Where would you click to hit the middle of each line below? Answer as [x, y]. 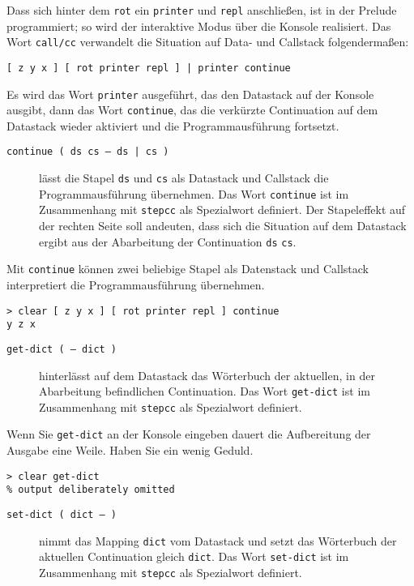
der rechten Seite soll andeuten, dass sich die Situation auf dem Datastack [223, 226]
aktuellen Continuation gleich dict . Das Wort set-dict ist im [194, 556]
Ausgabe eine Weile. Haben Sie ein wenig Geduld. [130, 450]
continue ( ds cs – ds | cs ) [88, 152]
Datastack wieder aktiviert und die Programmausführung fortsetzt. [173, 125]
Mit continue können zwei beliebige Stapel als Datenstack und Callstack [188, 269]
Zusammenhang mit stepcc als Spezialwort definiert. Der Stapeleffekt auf [222, 210]
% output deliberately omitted [91, 490]
